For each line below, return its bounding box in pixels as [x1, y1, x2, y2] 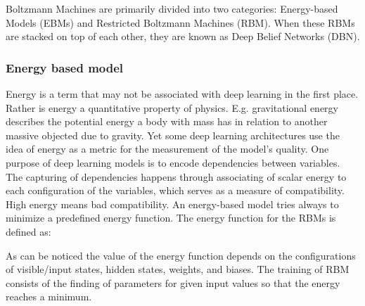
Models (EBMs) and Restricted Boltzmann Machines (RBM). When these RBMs [6, 15, 355, 30]
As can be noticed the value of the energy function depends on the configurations [6, 248, 356, 262]
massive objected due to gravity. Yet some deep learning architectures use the [6, 127, 340, 142]
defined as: [6, 224, 51, 238]
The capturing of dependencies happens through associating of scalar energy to [6, 169, 347, 184]
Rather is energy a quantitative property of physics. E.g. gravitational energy [6, 100, 339, 115]
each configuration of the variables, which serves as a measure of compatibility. [6, 183, 345, 198]
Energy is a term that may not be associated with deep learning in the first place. [6, 87, 359, 101]
